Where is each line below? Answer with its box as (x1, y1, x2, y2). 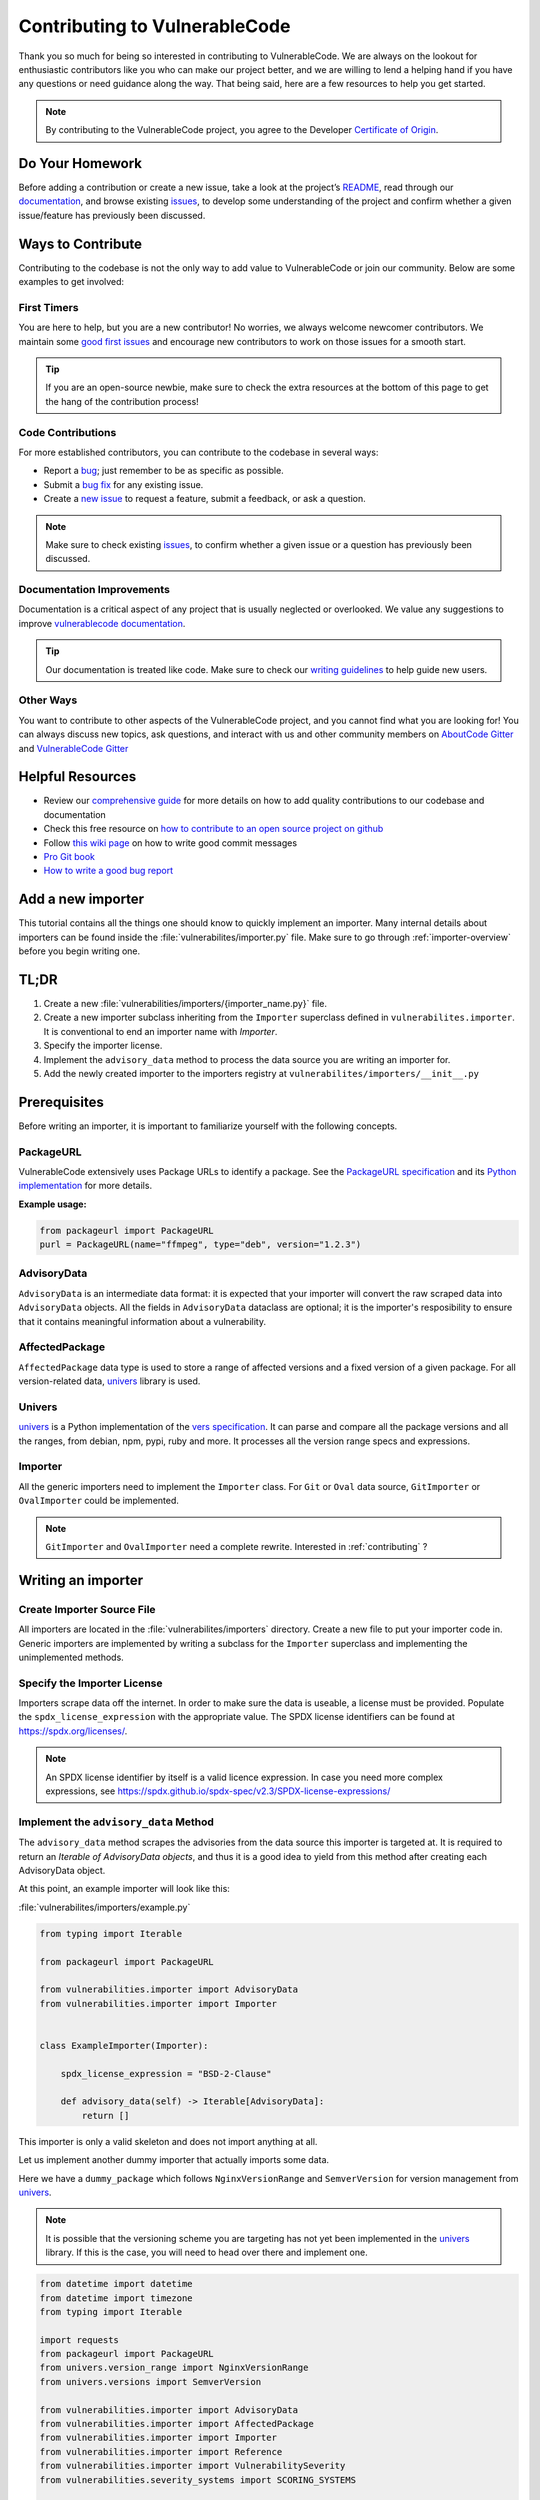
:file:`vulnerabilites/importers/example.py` (18, 1901, 191, 1913)
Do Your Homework (18, 155, 143, 172)
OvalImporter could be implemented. (18, 1495, 180, 1507)
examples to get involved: (18, 276, 125, 288)
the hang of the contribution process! (45, 395, 199, 407)
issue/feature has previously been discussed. (18, 209, 206, 221)
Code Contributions (18, 425, 117, 439)
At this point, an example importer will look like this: (18, 1883, 230, 1895)
